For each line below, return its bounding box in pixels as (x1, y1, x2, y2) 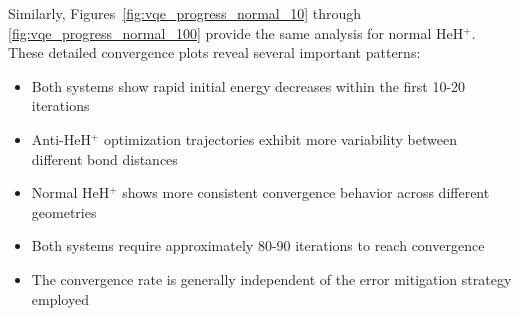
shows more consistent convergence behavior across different (122, 182, 490, 203)
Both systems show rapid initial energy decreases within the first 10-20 (31, 75, 466, 96)
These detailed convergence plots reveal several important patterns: (8, 42, 421, 63)
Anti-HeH (31, 128, 91, 149)
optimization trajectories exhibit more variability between (103, 128, 457, 149)
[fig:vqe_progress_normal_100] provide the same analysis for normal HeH (8, 22, 464, 43)
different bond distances (31, 148, 178, 169)
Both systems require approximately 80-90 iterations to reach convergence (31, 235, 485, 256)
